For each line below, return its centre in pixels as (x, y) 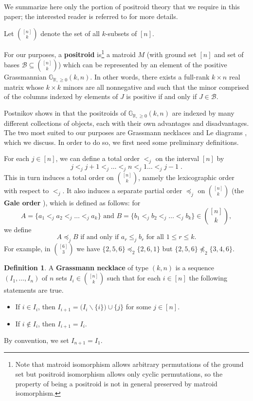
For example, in (27, 248)
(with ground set (172, 54)
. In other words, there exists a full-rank (150, 77)
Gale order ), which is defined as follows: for (72, 202)
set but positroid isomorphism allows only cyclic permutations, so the (119, 374)
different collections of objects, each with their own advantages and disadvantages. (126, 123)
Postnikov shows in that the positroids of (65, 113)
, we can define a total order (98, 158)
